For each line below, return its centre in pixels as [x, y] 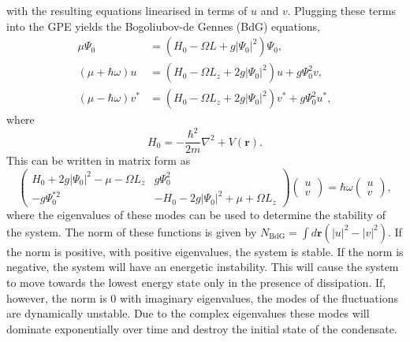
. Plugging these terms [341, 10]
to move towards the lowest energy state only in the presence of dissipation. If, [196, 282]
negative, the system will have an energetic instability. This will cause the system [203, 267]
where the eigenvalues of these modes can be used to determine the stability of [196, 215]
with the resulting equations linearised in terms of [127, 10]
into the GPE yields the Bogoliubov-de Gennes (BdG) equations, [163, 26]
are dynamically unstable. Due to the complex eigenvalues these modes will [188, 313]
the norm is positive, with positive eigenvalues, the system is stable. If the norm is [205, 251]
